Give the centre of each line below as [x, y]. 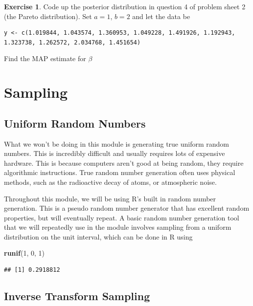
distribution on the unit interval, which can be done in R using [98, 236]
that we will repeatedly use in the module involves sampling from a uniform [118, 227]
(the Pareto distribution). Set [48, 16]
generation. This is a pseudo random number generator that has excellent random [127, 208]
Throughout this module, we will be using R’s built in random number [110, 198]
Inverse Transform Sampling [77, 296]
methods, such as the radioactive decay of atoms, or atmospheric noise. [110, 182]
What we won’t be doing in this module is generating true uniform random [117, 143]
